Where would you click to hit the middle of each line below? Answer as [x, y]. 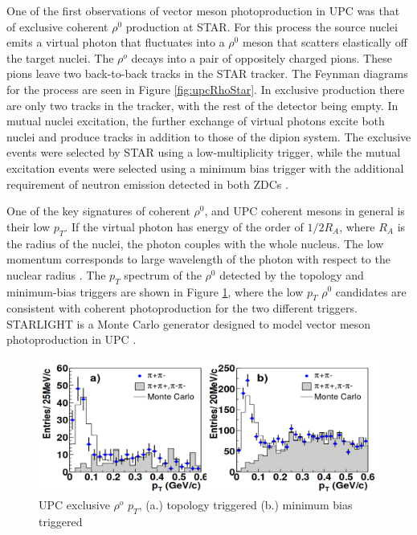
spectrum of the [163, 274]
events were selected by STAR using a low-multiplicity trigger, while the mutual [204, 152]
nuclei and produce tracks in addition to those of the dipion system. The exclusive [209, 136]
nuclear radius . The [56, 274]
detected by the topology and [292, 274]
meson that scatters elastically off [325, 42]
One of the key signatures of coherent [98, 211]
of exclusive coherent [57, 26]
